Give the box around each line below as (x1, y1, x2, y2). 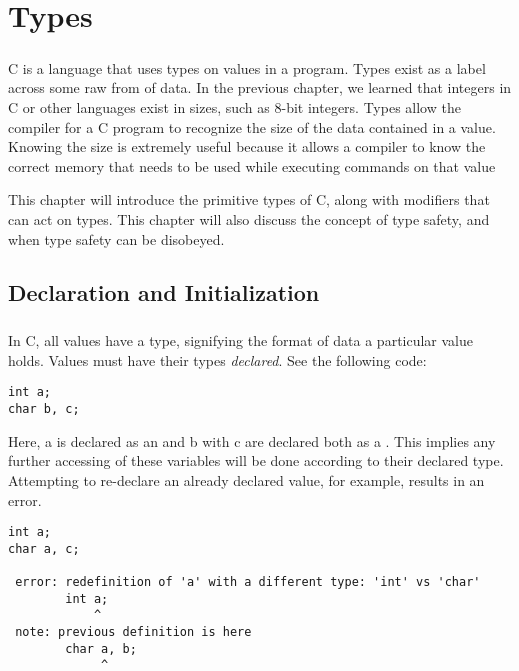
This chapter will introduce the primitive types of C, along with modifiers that (8, 189, 490, 210)
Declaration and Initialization (8, 277, 320, 308)
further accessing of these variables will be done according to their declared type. (8, 450, 504, 471)
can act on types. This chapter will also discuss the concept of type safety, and (8, 208, 490, 229)
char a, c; (8, 541, 80, 556)
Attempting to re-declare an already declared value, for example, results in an (8, 469, 485, 490)
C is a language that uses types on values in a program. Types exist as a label (8, 57, 486, 78)
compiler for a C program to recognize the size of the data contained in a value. (8, 116, 496, 137)
